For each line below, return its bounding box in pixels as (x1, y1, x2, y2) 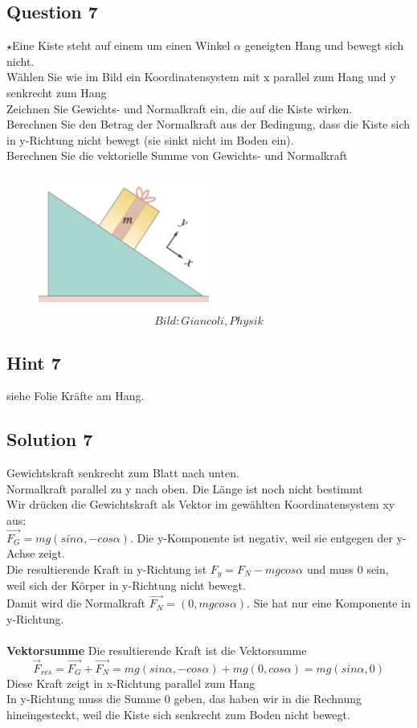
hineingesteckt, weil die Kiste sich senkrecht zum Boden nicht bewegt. (6, 706, 350, 723)
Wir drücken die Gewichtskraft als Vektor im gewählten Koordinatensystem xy (6, 496, 395, 513)
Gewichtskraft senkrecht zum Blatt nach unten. (6, 464, 239, 481)
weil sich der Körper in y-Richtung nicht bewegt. (6, 577, 246, 594)
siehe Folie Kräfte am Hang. (6, 387, 145, 404)
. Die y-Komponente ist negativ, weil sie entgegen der (129, 529, 393, 546)
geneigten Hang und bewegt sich (244, 37, 404, 54)
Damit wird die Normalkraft (6, 595, 145, 611)
